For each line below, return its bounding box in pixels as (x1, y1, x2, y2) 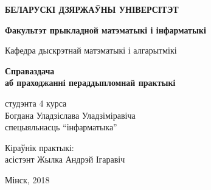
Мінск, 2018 (5, 173, 50, 186)
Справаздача (5, 64, 55, 77)
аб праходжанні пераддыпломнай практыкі (5, 76, 176, 89)
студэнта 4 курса (5, 96, 67, 109)
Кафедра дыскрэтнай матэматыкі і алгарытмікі (5, 44, 177, 57)
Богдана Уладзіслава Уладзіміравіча (5, 108, 136, 121)
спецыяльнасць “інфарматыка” (5, 121, 117, 133)
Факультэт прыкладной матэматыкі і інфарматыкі (5, 23, 206, 36)
